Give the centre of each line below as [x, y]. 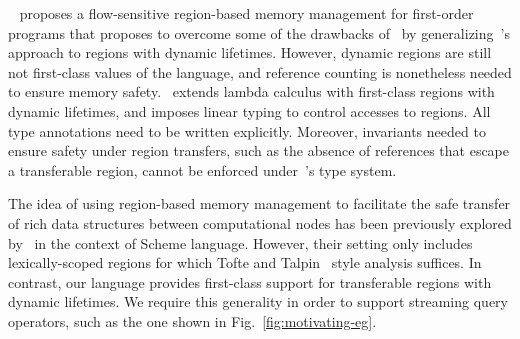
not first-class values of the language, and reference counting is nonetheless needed [260, 71]
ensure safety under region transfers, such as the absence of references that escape [259, 150]
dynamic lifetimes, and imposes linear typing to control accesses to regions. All [249, 110]
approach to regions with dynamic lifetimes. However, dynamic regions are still [250, 52]
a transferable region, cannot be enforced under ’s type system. [202, 169]
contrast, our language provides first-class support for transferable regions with [250, 281]
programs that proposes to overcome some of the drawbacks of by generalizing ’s [259, 32]
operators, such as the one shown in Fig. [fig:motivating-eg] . [192, 320]
